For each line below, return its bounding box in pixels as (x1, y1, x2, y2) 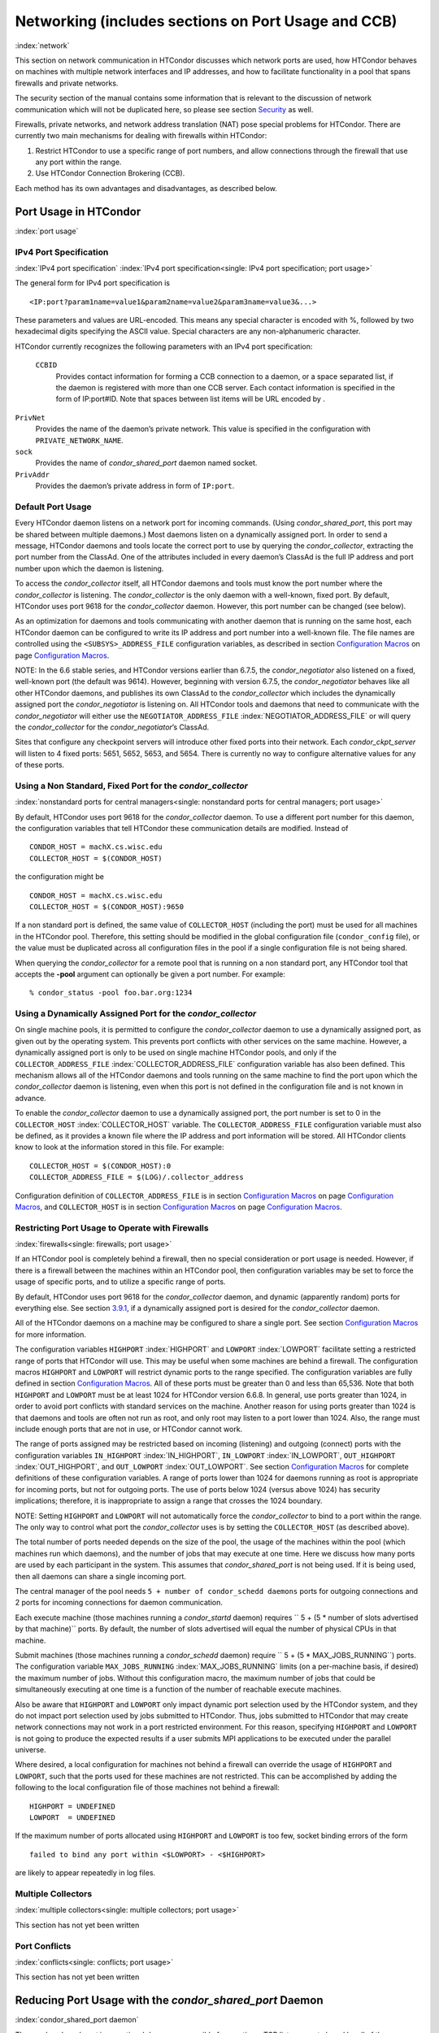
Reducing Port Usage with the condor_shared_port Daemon (15, 1993, 324, 2008)
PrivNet (15, 413, 46, 422)
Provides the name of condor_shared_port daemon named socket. (35, 458, 258, 468)
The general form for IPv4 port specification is (15, 278, 171, 288)
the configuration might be (15, 872, 105, 882)
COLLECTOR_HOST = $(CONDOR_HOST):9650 (29, 902, 185, 911)
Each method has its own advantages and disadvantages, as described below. (15, 183, 278, 193)
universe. (15, 1745, 46, 1755)
